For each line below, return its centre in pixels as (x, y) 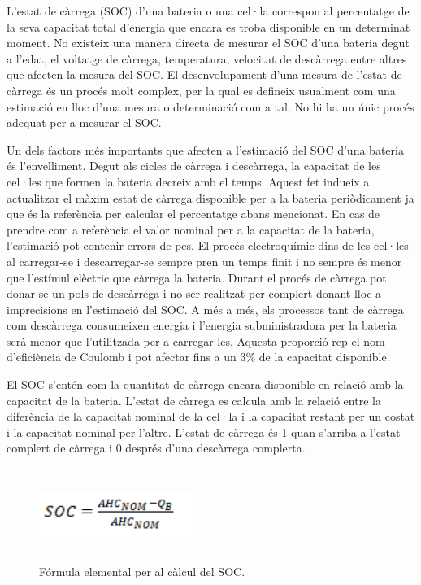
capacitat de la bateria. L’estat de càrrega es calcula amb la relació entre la (194, 400)
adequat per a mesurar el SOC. (84, 122)
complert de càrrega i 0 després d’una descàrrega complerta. (156, 448)
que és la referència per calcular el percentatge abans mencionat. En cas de (193, 214)
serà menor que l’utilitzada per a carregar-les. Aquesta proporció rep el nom (196, 341)
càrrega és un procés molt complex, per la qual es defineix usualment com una (201, 90)
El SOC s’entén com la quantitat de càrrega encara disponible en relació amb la (205, 384)
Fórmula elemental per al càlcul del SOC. (142, 571)
